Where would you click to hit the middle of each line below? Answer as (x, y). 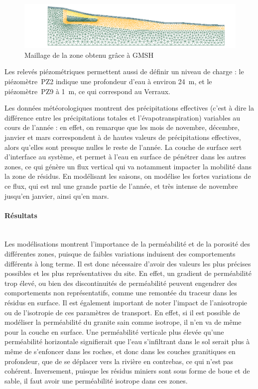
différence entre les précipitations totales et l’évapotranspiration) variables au (123, 117)
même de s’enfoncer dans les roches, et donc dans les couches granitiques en (120, 351)
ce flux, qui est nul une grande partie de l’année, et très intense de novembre (121, 186)
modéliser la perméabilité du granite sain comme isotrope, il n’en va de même (123, 322)
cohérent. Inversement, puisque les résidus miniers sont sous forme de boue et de (127, 371)
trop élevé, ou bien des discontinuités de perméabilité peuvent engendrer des (121, 283)
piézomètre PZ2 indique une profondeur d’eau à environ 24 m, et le (108, 81)
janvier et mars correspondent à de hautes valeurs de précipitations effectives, (123, 137)
